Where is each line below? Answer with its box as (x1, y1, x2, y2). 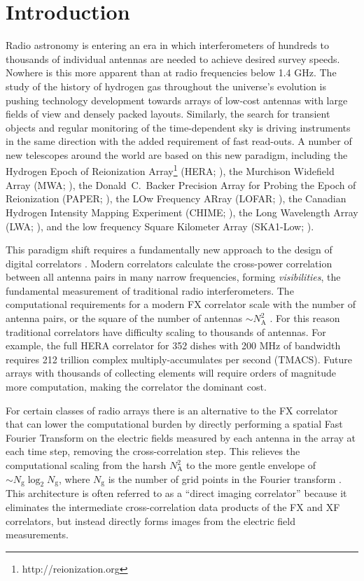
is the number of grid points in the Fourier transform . (108, 471, 342, 486)
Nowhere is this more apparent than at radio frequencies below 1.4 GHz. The (6, 65, 337, 80)
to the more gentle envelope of (186, 458, 316, 472)
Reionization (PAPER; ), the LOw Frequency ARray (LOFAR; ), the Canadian (6, 191, 346, 206)
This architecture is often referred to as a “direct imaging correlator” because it (6, 486, 347, 500)
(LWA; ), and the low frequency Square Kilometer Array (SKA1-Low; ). (6, 218, 314, 233)
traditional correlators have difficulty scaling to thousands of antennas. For (6, 324, 326, 339)
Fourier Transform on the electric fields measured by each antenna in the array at (6, 430, 356, 444)
